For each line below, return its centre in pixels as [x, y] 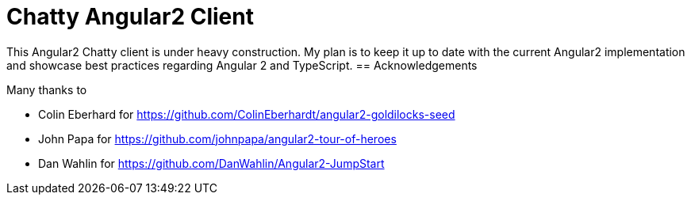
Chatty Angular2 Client [130, 17]
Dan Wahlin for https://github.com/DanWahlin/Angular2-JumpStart [211, 163]
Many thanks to [47, 89]
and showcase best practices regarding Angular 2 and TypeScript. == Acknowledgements [242, 65]
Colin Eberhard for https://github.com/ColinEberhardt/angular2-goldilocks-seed [247, 114]
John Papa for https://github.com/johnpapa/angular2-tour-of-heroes [217, 138]
